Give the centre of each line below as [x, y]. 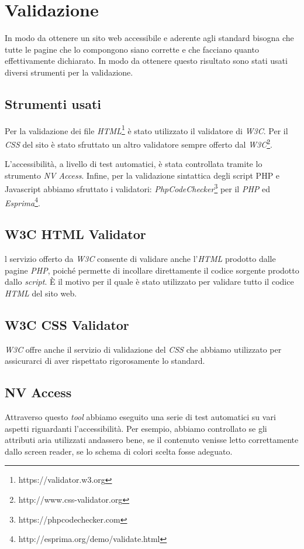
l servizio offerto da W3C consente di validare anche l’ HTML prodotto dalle [140, 259]
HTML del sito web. [41, 293]
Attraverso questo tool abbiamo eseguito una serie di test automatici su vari [140, 417]
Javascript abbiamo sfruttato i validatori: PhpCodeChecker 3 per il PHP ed [137, 188]
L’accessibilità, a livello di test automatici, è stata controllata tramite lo [134, 164]
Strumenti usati [53, 103]
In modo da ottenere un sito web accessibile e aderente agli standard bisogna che [149, 38]
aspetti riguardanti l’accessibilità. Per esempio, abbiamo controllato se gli [136, 428]
